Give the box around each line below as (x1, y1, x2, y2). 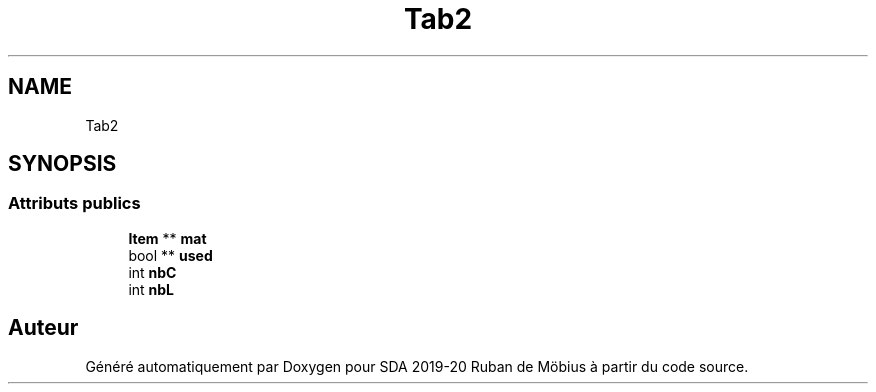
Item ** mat (128, 229, 207, 247)
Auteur (8, 315, 79, 341)
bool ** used (128, 246, 213, 264)
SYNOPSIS (8, 151, 117, 177)
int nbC (128, 263, 177, 281)
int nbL (128, 280, 175, 298)
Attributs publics (8, 193, 141, 214)
